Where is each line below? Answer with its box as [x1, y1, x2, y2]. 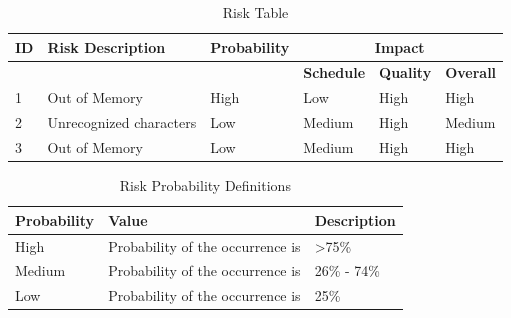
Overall [445, 62, 497, 83]
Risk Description [47, 36, 166, 57]
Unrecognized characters [47, 112, 197, 133]
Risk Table [222, 2, 289, 22]
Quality [379, 62, 432, 83]
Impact [374, 36, 425, 57]
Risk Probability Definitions [119, 175, 291, 196]
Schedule [303, 62, 366, 83]
